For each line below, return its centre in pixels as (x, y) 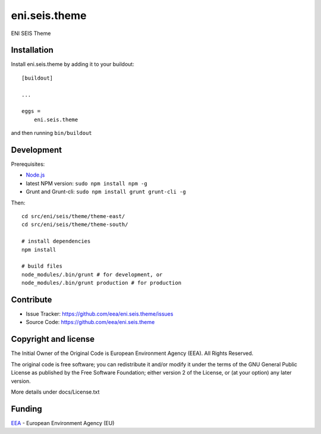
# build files (42, 266)
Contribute (32, 299)
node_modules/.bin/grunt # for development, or (92, 274)
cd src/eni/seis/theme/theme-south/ (75, 225)
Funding (27, 409)
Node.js (35, 175)
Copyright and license (53, 339)
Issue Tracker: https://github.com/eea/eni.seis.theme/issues (100, 314)
